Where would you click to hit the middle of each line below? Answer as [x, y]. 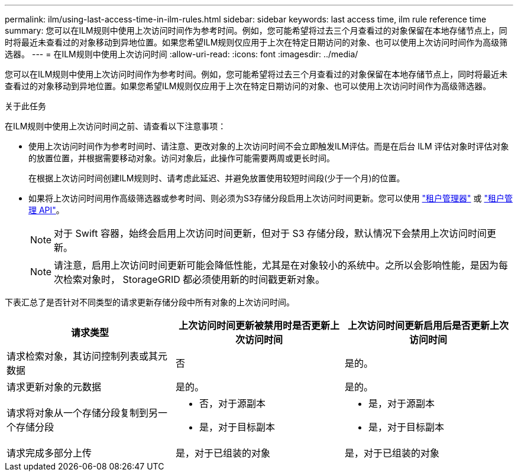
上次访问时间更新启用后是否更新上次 [428, 325]
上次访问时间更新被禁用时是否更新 [254, 325]
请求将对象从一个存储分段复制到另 [82, 413]
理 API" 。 [46, 210]
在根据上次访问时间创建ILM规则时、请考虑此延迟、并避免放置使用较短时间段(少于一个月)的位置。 [217, 178]
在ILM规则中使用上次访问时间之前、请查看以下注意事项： [116, 126]
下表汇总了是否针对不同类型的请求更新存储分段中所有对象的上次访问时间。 [150, 302]
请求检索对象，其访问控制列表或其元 [87, 356]
